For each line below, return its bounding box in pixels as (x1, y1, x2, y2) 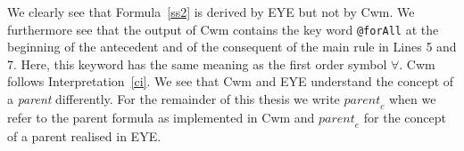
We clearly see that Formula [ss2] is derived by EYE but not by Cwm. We (7, 3, 415, 20)
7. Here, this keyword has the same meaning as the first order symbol (7, 54, 387, 73)
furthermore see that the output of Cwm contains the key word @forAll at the (7, 20, 439, 38)
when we (388, 90, 436, 108)
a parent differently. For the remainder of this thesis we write (7, 90, 340, 108)
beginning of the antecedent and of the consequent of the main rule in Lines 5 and (7, 37, 457, 56)
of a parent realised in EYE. (7, 126, 162, 145)
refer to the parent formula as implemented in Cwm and (7, 107, 315, 126)
